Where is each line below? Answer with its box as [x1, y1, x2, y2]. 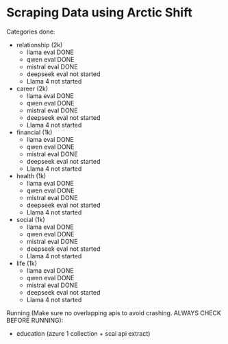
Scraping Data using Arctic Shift [6, 5, 192, 21]
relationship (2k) [16, 40, 63, 49]
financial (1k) [16, 128, 53, 136]
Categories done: [6, 27, 55, 36]
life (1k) [16, 259, 38, 267]
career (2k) [16, 84, 49, 93]
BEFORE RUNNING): [6, 316, 64, 324]
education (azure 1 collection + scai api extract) [16, 329, 151, 337]
